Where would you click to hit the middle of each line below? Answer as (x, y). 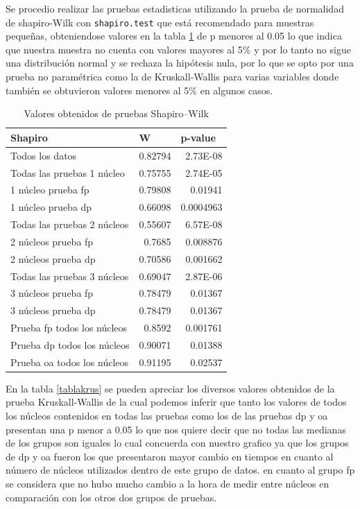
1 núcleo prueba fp (50, 190)
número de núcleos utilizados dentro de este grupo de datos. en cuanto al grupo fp (180, 470)
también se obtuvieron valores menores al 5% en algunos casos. (139, 90)
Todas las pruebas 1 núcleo (68, 172)
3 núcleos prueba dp (53, 310)
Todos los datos (44, 155)
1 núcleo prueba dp (51, 207)
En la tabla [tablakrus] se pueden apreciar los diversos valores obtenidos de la (170, 388)
